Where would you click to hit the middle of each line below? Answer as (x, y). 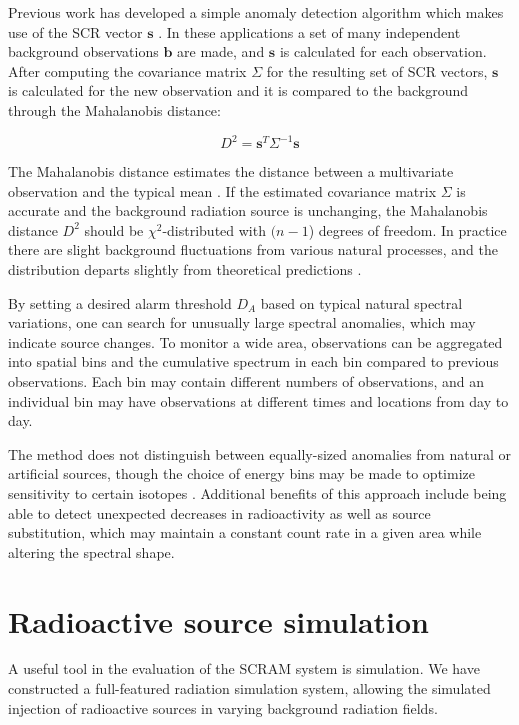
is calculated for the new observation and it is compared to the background (238, 90)
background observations (83, 51)
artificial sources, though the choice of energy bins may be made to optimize (241, 473)
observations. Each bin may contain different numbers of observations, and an (246, 381)
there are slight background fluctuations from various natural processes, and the (253, 249)
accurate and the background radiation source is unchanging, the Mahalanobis (248, 210)
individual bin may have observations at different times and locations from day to (258, 400)
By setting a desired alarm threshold (120, 302)
